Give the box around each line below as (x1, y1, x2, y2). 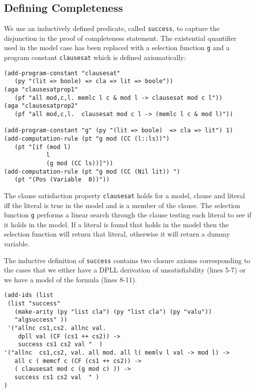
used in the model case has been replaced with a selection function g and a (4, 42, 230, 53)
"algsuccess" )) (14, 316, 67, 324)
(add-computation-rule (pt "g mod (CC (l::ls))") (4, 135, 170, 143)
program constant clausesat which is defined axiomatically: (4, 52, 186, 62)
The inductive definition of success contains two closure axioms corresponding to (4, 255, 251, 265)
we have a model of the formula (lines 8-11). (4, 274, 137, 284)
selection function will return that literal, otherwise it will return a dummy (4, 229, 230, 239)
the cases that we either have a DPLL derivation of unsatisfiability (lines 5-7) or (4, 265, 246, 275)
